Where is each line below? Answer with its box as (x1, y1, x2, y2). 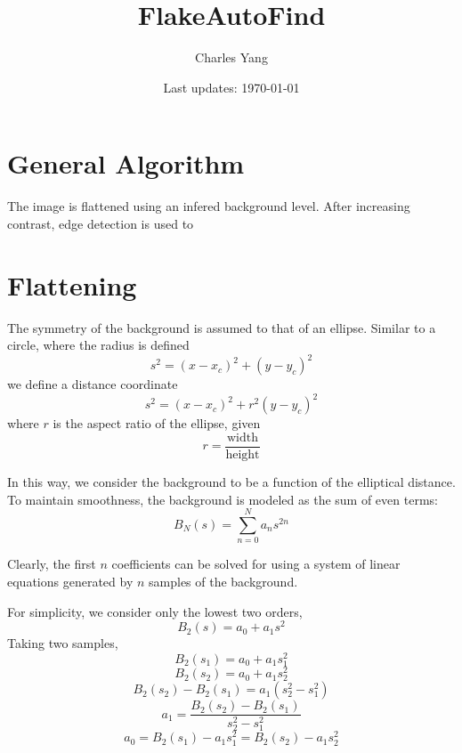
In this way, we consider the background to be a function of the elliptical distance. (7, 473, 456, 490)
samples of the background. (149, 571, 298, 590)
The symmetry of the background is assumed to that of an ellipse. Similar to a (7, 318, 436, 336)
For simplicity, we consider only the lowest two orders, (7, 602, 303, 620)
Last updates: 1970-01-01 (163, 77, 300, 96)
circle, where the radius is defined (7, 336, 190, 354)
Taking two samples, (7, 634, 118, 652)
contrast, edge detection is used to (7, 214, 194, 232)
